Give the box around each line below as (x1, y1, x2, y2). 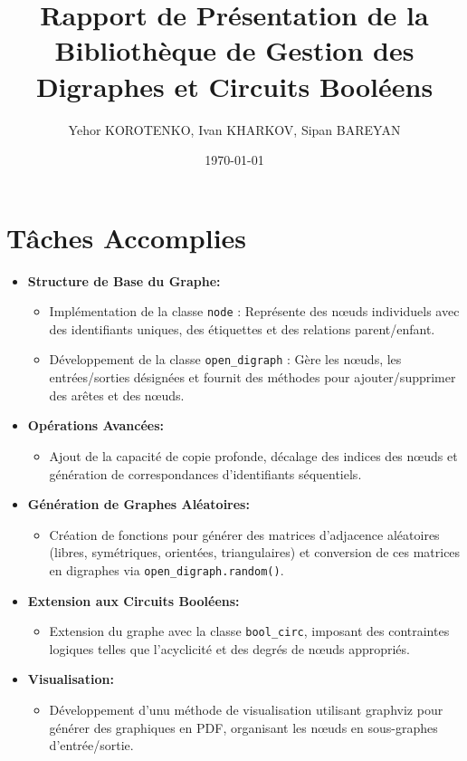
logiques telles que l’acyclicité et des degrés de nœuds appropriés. (49, 639, 410, 658)
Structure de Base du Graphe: (27, 271, 221, 290)
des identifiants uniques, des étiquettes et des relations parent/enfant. (49, 319, 435, 338)
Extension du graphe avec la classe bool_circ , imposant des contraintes (49, 621, 450, 641)
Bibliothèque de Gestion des (54, 32, 415, 69)
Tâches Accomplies (6, 218, 247, 255)
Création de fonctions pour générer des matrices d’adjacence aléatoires (49, 525, 440, 544)
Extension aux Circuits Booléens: (27, 591, 240, 610)
